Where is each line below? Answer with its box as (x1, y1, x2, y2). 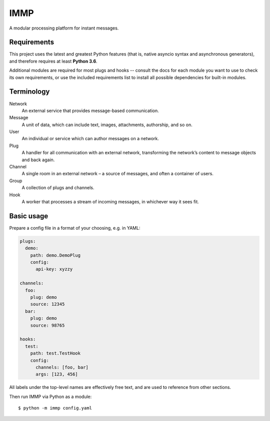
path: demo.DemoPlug (30, 252, 81, 258)
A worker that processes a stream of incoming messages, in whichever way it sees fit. (21, 199, 199, 205)
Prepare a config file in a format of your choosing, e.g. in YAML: (9, 225, 140, 231)
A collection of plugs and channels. (21, 185, 94, 191)
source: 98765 (30, 322, 65, 328)
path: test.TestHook (30, 350, 81, 356)
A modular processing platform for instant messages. (9, 25, 119, 31)
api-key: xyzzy (35, 266, 73, 272)
